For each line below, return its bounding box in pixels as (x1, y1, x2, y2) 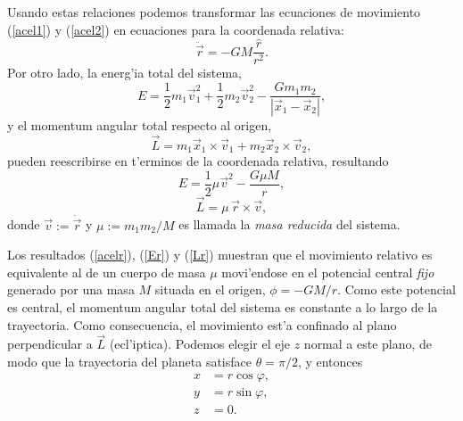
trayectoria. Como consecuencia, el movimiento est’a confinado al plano (7, 315, 397, 334)
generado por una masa (7, 280, 135, 299)
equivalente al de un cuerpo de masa (7, 262, 206, 281)
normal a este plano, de (303, 334, 433, 353)
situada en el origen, (154, 280, 266, 299)
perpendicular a (7, 334, 93, 353)
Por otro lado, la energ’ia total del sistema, (7, 63, 242, 82)
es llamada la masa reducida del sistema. (178, 215, 401, 234)
